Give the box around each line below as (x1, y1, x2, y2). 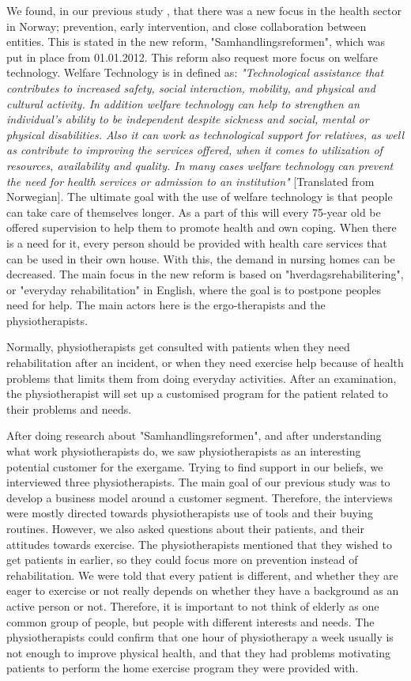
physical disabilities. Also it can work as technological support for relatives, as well (6, 126, 405, 142)
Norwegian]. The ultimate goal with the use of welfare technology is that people (6, 188, 393, 205)
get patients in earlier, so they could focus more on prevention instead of (6, 551, 358, 568)
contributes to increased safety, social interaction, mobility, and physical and (6, 79, 375, 96)
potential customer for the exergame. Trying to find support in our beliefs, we (6, 458, 383, 475)
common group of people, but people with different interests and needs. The (6, 613, 375, 630)
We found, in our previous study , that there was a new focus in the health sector (6, 2, 402, 18)
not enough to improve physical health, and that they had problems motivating (6, 644, 390, 660)
